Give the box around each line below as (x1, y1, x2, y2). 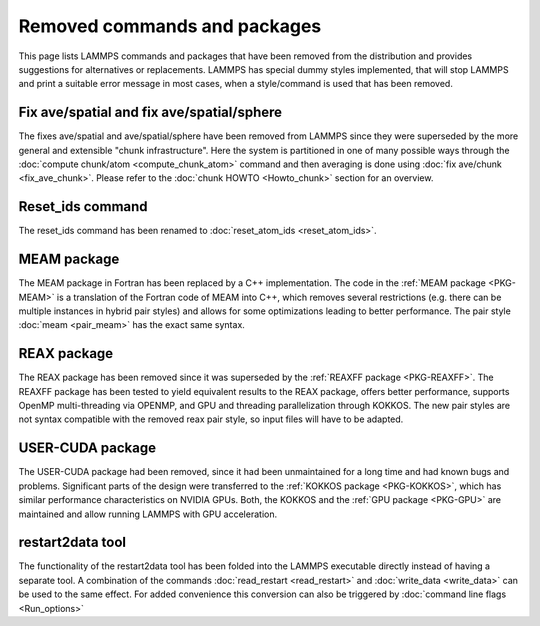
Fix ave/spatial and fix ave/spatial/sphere (18, 104, 283, 121)
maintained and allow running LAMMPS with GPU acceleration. (18, 508, 278, 520)
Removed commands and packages (18, 15, 322, 37)
